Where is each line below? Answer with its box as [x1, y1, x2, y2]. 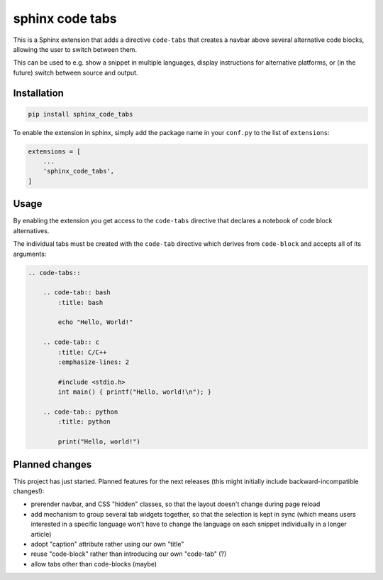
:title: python [57, 418, 111, 426]
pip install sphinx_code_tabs [28, 110, 133, 118]
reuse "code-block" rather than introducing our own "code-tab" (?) [30, 549, 227, 558]
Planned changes [13, 458, 92, 471]
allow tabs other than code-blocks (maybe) [30, 559, 157, 568]
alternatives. [13, 226, 50, 235]
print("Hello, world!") [57, 438, 141, 446]
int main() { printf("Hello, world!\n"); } [57, 388, 212, 396]
